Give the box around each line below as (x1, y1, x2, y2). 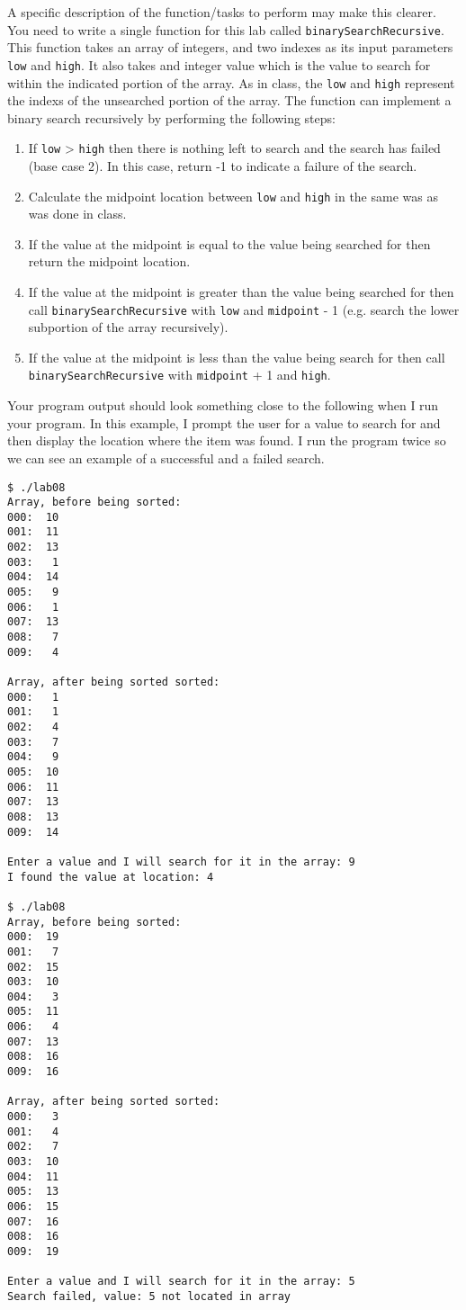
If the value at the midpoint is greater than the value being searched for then (28, 283, 454, 301)
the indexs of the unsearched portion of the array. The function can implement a (7, 91, 452, 110)
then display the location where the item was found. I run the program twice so (7, 431, 446, 450)
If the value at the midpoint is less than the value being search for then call (28, 347, 445, 366)
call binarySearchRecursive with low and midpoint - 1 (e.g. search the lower (28, 300, 460, 319)
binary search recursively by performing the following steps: (7, 108, 336, 127)
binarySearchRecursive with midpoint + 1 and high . (28, 365, 331, 384)
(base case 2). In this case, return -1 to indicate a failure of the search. (28, 157, 417, 175)
